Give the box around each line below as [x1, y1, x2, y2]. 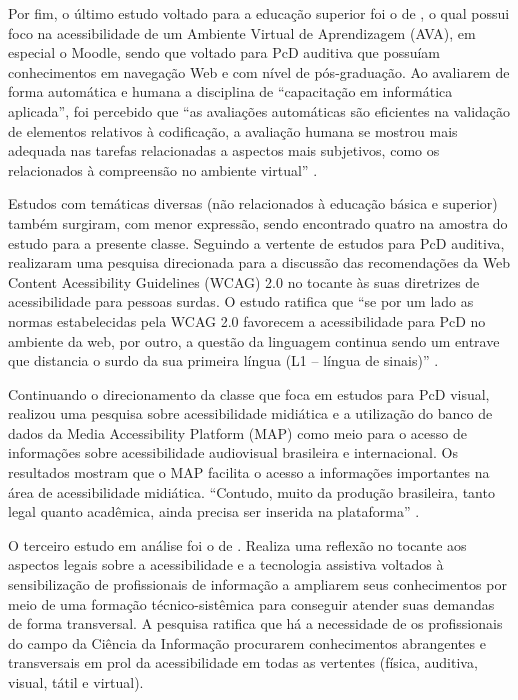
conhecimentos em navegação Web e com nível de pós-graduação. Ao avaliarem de [8, 61, 510, 82]
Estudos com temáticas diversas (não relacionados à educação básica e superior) [8, 193, 498, 214]
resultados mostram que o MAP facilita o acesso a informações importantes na [8, 462, 490, 483]
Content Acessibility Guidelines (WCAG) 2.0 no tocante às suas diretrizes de [8, 271, 480, 292]
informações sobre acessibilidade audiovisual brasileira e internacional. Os [8, 442, 458, 463]
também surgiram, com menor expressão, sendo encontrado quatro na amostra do [8, 212, 508, 233]
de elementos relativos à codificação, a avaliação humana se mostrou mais [8, 120, 458, 141]
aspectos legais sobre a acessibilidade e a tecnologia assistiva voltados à [8, 554, 444, 575]
